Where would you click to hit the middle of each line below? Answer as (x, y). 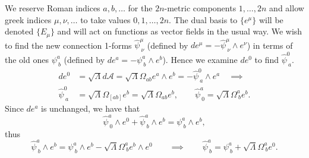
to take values (105, 19)
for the (140, 8)
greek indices (28, 19)
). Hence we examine (200, 59)
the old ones (27, 59)
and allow (287, 8)
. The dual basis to (203, 19)
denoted (19, 31)
